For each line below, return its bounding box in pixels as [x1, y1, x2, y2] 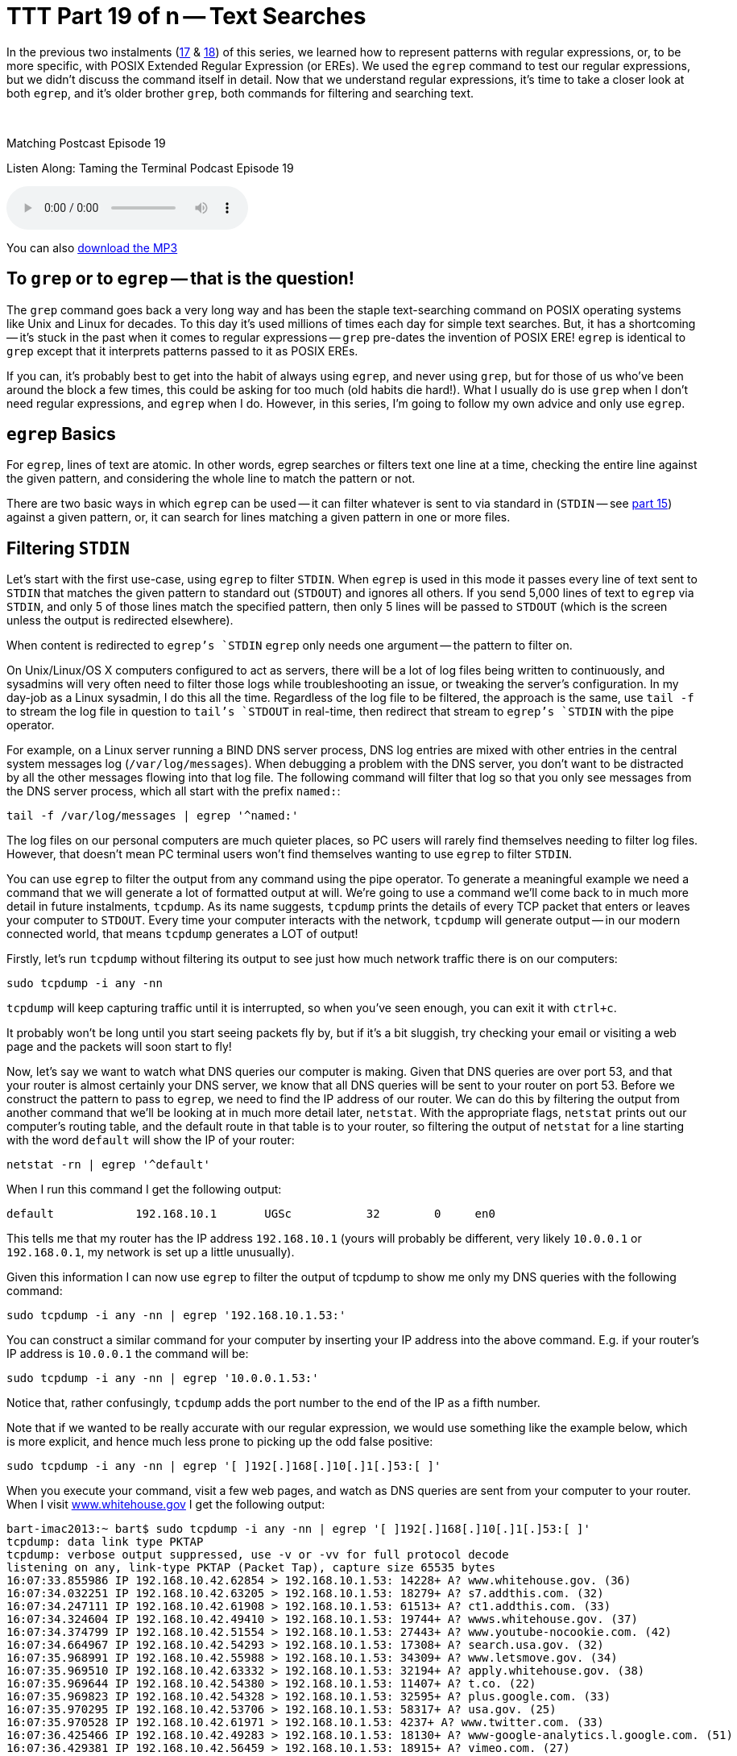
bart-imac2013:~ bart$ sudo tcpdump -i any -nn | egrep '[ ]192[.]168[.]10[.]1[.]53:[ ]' [6, 1522, 590, 1536]
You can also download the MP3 [6, 240, 178, 255]
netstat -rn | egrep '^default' [6, 1158, 210, 1172]
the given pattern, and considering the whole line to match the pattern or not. [6, 471, 416, 486]
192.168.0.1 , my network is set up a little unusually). [6, 1245, 295, 1260]
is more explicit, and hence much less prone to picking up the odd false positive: [6, 1434, 433, 1449]
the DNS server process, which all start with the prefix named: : [6, 784, 341, 799]
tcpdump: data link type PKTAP [6, 1535, 204, 1549]
